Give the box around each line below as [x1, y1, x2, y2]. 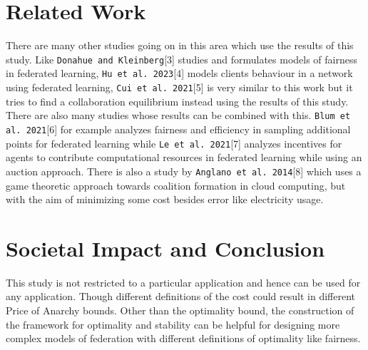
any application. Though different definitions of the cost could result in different [6, 289, 355, 304]
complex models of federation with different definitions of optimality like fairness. [6, 331, 361, 346]
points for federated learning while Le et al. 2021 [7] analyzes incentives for [6, 135, 342, 150]
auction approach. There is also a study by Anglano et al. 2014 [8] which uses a [6, 163, 362, 178]
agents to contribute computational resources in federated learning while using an [6, 150, 362, 165]
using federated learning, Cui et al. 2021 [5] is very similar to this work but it [6, 80, 353, 95]
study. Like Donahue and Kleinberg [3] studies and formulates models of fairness [6, 51, 358, 66]
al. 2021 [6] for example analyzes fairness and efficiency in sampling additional [6, 121, 351, 136]
